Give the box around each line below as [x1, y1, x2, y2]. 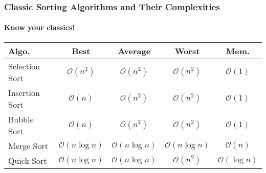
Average [118, 44, 151, 57]
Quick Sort [8, 154, 47, 166]
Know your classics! [4, 22, 75, 33]
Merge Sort [8, 139, 48, 152]
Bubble [8, 113, 34, 125]
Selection [8, 60, 40, 72]
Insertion [8, 86, 40, 98]
